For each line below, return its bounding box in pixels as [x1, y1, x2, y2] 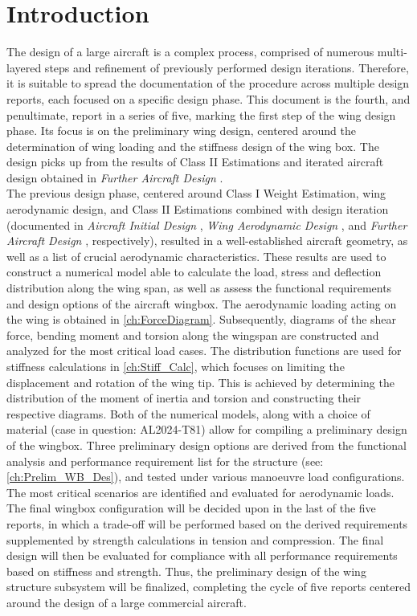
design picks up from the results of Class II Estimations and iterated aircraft [6, 153, 384, 170]
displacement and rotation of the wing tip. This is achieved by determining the [6, 373, 395, 390]
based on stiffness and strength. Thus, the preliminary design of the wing [6, 562, 366, 579]
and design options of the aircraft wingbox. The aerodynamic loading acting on [6, 295, 397, 312]
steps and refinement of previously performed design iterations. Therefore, [44, 59, 409, 75]
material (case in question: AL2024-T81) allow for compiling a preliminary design [6, 421, 407, 438]
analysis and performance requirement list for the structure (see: [6, 452, 324, 469]
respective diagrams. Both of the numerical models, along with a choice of [6, 405, 370, 422]
